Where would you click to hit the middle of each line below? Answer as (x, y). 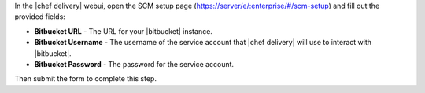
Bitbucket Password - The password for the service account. (134, 64)
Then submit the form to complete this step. (86, 79)
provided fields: (40, 17)
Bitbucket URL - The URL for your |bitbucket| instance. (123, 31)
